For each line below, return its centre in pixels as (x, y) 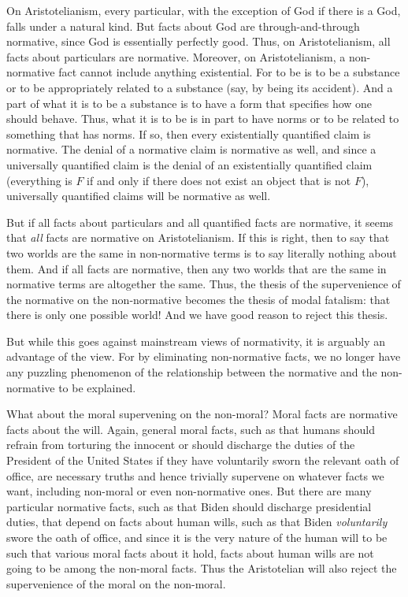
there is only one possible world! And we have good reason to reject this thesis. (197, 315)
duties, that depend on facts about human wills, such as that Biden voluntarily (197, 522)
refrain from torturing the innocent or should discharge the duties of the (181, 445)
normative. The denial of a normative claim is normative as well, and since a (191, 149)
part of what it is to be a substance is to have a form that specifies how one (189, 103)
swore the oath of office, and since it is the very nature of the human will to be (197, 537)
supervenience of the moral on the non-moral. (116, 583)
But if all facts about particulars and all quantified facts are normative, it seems (200, 222)
